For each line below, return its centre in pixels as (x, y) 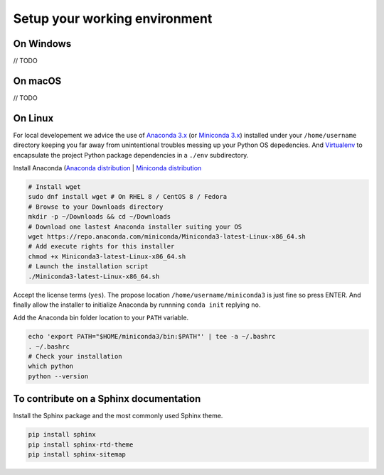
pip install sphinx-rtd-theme (81, 444)
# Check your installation (75, 356)
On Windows (42, 44)
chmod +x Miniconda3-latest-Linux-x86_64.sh (107, 256)
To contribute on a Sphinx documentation (107, 399)
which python (51, 366)
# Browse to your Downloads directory (96, 207)
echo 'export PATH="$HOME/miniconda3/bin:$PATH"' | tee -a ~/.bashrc (152, 337)
